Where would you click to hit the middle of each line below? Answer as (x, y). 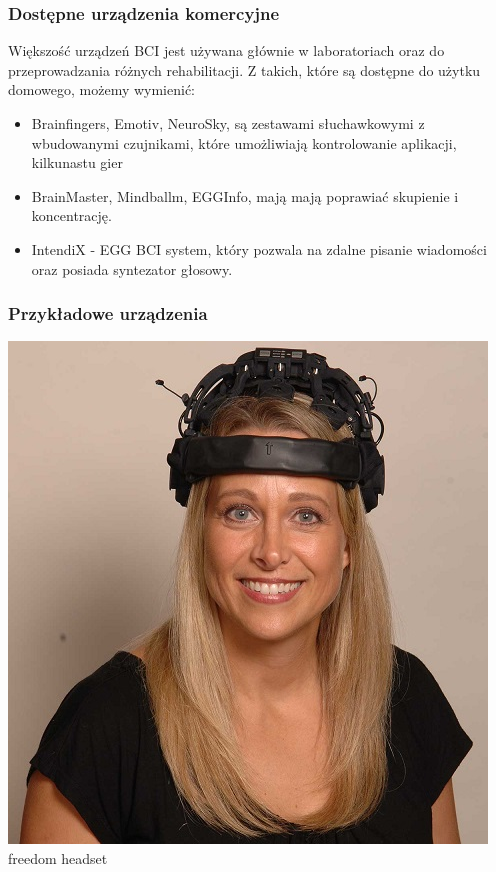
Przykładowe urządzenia (108, 313)
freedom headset (58, 857)
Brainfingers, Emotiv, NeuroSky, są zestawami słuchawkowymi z (228, 123)
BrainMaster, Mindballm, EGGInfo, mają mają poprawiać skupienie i (245, 195)
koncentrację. (71, 215)
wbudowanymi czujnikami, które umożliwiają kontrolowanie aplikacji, (244, 142)
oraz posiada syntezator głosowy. (132, 268)
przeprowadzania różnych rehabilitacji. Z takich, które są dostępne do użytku (244, 69)
